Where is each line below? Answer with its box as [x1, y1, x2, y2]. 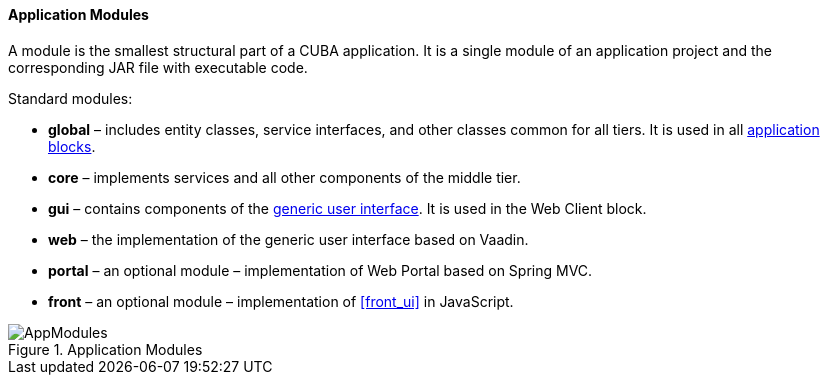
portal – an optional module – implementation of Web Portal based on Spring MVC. [48, 261, 593, 279]
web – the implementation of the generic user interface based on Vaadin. [48, 230, 529, 248]
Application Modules [8, 6, 149, 23]
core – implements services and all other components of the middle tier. [48, 168, 521, 186]
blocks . [48, 137, 96, 155]
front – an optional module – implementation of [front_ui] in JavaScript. [48, 292, 514, 310]
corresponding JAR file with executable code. [8, 58, 308, 76]
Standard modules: [8, 89, 133, 107]
